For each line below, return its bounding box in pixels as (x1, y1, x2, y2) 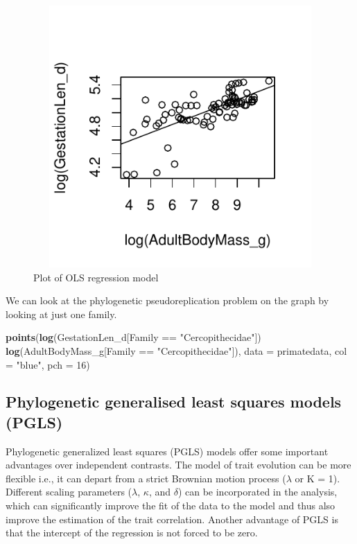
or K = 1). (295, 471, 340, 485)
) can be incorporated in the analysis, (177, 484, 338, 499)
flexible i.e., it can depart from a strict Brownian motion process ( (6, 471, 286, 485)
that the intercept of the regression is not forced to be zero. (6, 525, 258, 540)
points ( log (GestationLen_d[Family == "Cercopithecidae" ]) (6, 330, 261, 344)
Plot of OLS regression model (33, 270, 159, 284)
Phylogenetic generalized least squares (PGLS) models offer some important (6, 444, 329, 458)
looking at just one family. (6, 306, 117, 321)
